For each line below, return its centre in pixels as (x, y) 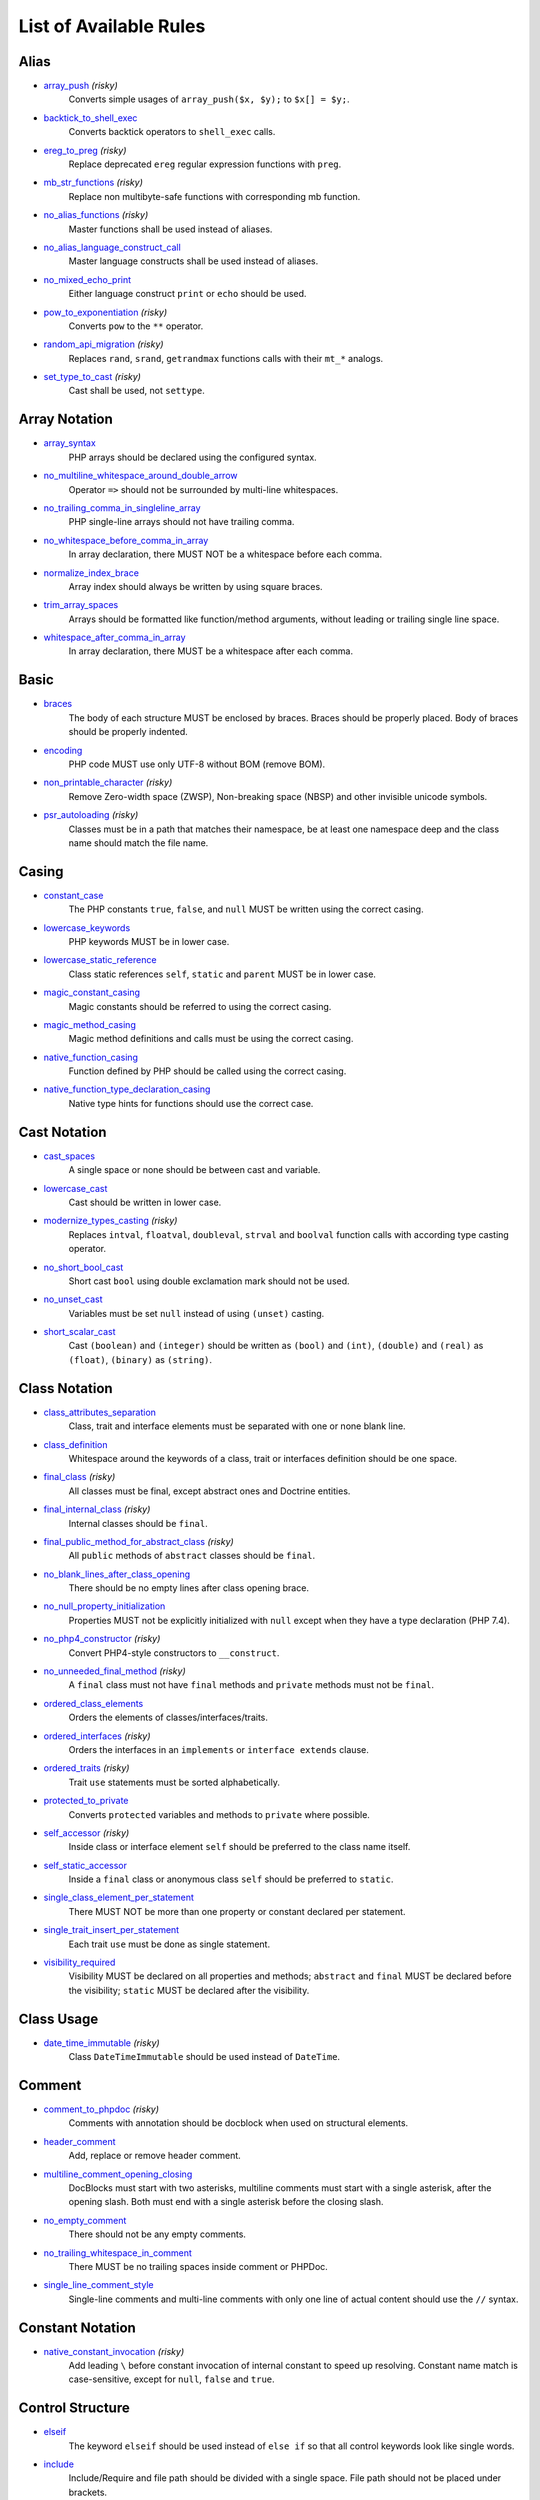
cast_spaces (69, 1156)
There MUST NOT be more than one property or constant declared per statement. (237, 1911)
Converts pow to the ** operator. (136, 326)
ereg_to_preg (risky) (85, 150)
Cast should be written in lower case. (145, 1202)
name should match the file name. (138, 842)
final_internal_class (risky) (97, 1509)
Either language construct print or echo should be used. (187, 294)
